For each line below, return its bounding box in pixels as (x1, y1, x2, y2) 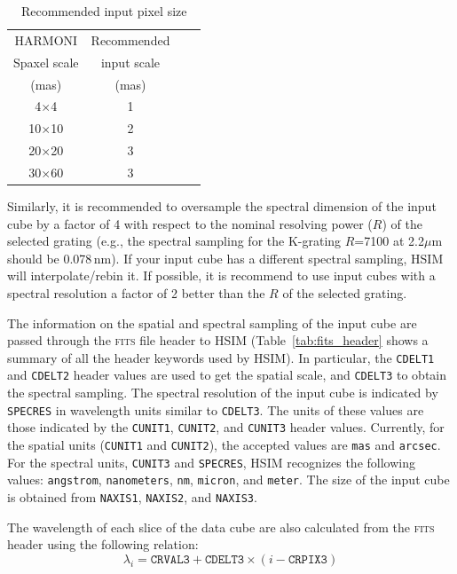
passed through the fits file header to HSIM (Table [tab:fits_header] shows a (7, 331, 429, 350)
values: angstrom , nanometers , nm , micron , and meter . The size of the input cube (7, 470, 450, 489)
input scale (100, 52, 161, 71)
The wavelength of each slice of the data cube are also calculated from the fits (7, 517, 435, 536)
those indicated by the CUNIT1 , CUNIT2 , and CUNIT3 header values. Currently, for (7, 418, 445, 436)
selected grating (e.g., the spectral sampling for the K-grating (7, 232, 342, 250)
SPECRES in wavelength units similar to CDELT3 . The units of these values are (7, 400, 424, 419)
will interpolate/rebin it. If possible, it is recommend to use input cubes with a (7, 266, 436, 285)
